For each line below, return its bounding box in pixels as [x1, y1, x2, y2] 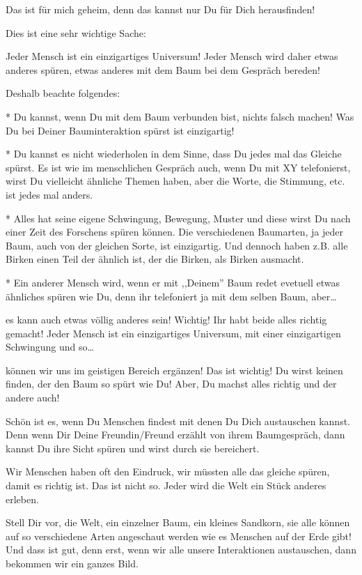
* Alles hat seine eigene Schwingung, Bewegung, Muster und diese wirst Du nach [6, 210, 351, 225]
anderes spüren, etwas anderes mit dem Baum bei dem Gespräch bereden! [6, 62, 320, 77]
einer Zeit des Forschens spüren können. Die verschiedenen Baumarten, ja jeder [6, 224, 343, 239]
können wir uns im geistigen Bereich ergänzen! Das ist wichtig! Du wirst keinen [6, 362, 343, 377]
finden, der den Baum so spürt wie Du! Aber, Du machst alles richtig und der [6, 376, 337, 391]
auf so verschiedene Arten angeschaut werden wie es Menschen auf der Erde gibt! [6, 528, 352, 543]
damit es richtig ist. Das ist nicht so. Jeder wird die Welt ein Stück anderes [6, 478, 326, 493]
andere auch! [6, 390, 60, 405]
